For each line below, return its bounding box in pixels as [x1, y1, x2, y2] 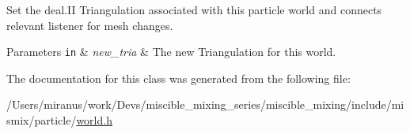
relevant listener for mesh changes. [6, 17, 173, 33]
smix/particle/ [6, 112, 77, 128]
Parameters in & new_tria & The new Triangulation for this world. [6, 43, 336, 60]
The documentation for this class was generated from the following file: [6, 69, 351, 86]
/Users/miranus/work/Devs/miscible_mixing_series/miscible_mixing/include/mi [6, 96, 404, 113]
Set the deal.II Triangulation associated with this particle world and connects [6, 2, 382, 17]
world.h [76, 112, 112, 128]
